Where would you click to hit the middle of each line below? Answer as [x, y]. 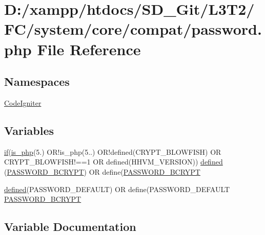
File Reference [89, 49]
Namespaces [37, 81]
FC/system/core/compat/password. [133, 29]
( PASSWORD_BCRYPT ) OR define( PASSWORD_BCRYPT [102, 171]
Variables [29, 130]
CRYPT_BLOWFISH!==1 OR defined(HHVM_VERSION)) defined [114, 162]
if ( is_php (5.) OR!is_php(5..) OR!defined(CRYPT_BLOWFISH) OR [113, 151]
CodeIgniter [23, 102]
